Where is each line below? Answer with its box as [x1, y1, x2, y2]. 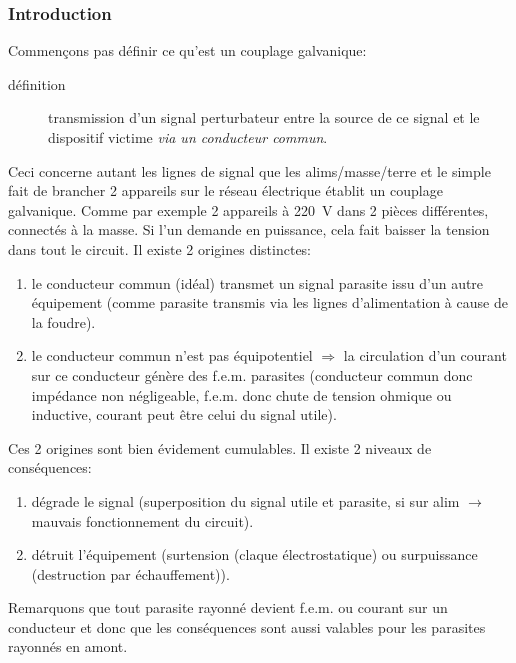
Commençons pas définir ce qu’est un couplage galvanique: [8, 40, 367, 61]
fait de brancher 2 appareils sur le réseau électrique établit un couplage [8, 180, 443, 201]
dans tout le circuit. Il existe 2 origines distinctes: [8, 238, 312, 259]
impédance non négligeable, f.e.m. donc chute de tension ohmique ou [31, 384, 452, 405]
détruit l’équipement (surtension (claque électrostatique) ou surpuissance [31, 544, 478, 565]
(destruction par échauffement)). [31, 563, 230, 584]
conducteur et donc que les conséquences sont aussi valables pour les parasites [8, 616, 486, 637]
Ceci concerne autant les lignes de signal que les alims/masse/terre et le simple [8, 160, 491, 181]
